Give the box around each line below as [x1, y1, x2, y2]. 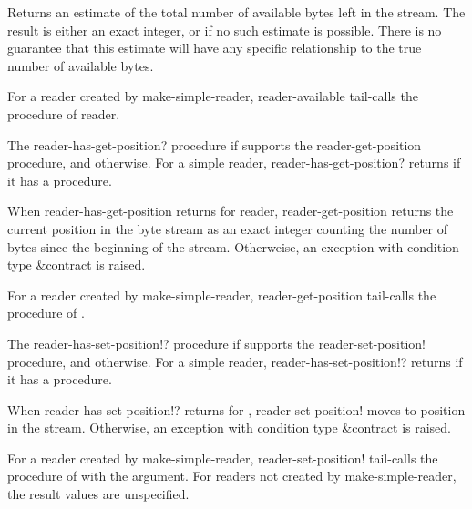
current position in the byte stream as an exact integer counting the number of [7, 219, 448, 238]
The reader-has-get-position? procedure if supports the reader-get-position [7, 135, 422, 154]
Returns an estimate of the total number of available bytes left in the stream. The [7, 3, 466, 21]
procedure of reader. [7, 104, 120, 123]
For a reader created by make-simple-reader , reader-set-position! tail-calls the [7, 448, 438, 467]
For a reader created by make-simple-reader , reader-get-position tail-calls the [7, 285, 436, 304]
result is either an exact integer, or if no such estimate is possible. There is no [7, 20, 442, 39]
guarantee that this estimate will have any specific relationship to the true [7, 38, 422, 57]
